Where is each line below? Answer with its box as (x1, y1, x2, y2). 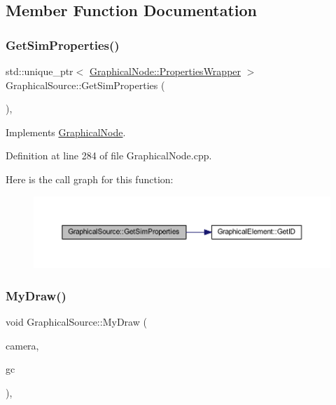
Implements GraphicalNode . (6, 124, 126, 139)
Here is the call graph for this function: (6, 171, 174, 186)
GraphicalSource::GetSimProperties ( (6, 77, 165, 92)
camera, (6, 338, 39, 352)
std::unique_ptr (6, 64, 73, 78)
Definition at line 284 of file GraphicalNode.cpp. (6, 148, 212, 163)
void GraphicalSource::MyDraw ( (6, 314, 147, 329)
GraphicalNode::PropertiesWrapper (89, 64, 241, 78)
